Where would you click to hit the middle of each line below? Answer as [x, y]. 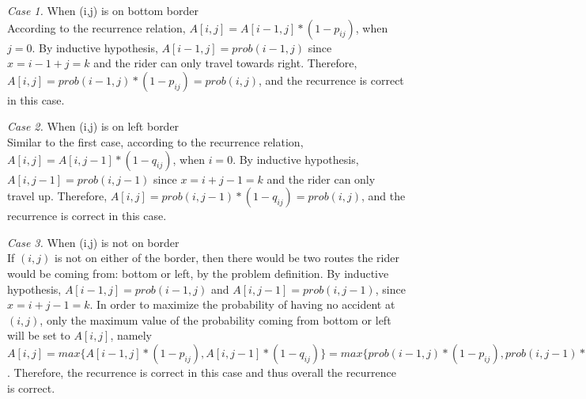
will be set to [39, 335]
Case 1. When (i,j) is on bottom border [103, 10]
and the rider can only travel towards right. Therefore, [225, 63]
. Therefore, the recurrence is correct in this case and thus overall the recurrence [202, 372]
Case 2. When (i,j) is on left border [93, 126]
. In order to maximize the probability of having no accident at [242, 304]
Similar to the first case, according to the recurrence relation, [155, 141]
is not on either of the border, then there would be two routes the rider [227, 258]
